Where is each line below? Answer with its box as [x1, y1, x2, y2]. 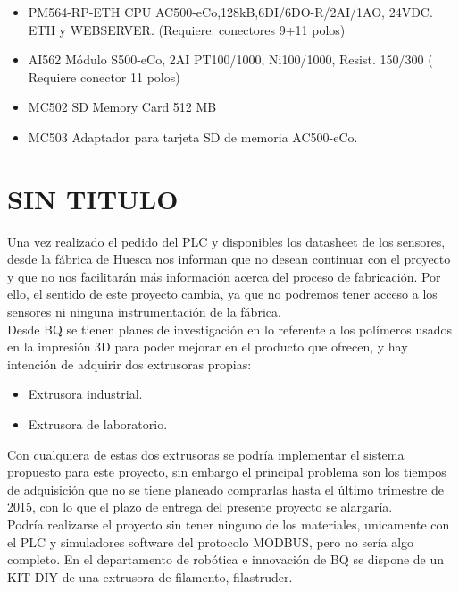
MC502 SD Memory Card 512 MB [28, 97, 217, 116]
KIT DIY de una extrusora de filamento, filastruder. [7, 567, 293, 586]
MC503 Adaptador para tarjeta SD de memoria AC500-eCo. [28, 127, 358, 146]
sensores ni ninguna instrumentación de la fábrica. [7, 302, 281, 321]
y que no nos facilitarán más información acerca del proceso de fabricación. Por [7, 266, 441, 285]
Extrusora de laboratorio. [28, 415, 168, 434]
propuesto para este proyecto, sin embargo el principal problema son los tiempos [7, 462, 446, 481]
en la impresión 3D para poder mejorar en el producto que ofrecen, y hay [7, 337, 408, 356]
